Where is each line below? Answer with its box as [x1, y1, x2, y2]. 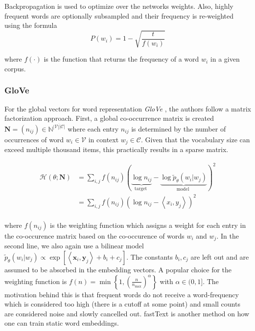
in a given [210, 54, 240, 64]
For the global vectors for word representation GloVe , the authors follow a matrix [4, 103, 252, 113]
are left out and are [190, 252, 249, 262]
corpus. [4, 63, 26, 73]
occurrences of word [4, 134, 64, 144]
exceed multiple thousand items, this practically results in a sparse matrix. [4, 144, 229, 154]
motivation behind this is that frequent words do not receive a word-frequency [4, 289, 239, 299]
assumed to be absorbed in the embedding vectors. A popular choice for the [4, 265, 232, 275]
